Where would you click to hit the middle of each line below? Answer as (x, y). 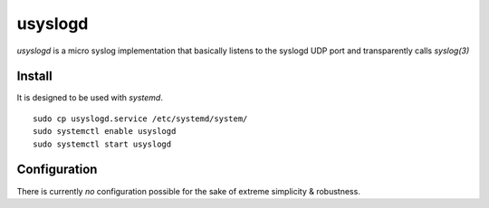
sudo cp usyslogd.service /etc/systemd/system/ (140, 118)
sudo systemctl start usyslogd (102, 144)
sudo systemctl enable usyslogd (105, 132)
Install (35, 76)
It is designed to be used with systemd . (90, 98)
